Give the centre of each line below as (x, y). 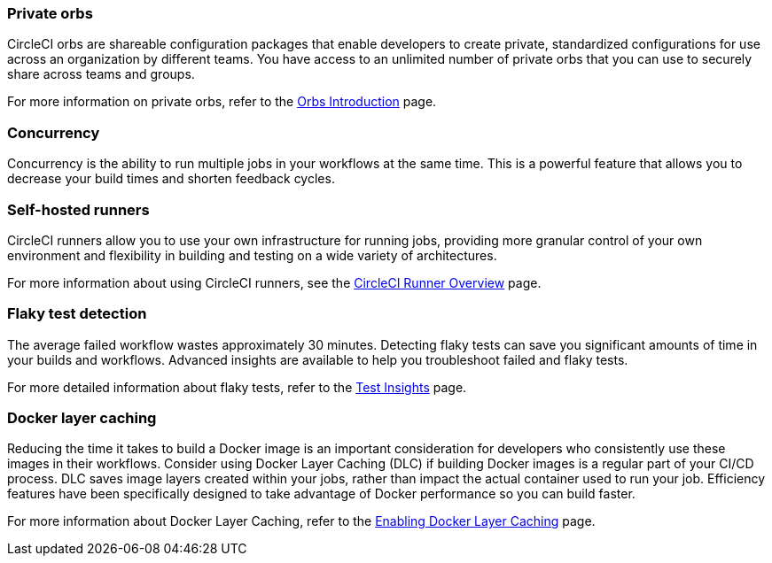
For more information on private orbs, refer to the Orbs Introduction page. (222, 102)
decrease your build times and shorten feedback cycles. (171, 179)
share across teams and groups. (101, 74)
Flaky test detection (77, 314)
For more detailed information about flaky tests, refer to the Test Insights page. (237, 387)
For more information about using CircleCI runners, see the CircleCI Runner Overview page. (274, 282)
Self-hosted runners (78, 209)
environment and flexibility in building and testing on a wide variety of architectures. (252, 255)
